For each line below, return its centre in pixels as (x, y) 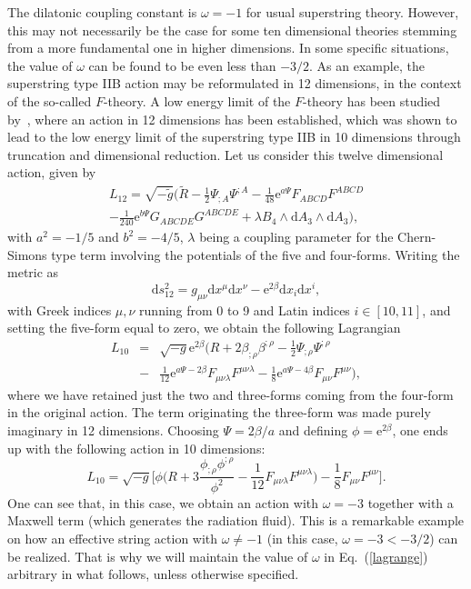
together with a (411, 502)
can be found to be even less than (182, 65)
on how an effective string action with (113, 538)
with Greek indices (60, 309)
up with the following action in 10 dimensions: (136, 448)
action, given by (52, 172)
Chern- (417, 236)
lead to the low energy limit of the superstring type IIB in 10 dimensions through (234, 137)
